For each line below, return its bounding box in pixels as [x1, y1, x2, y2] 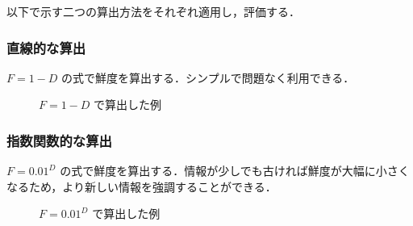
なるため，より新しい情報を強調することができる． [6, 178, 277, 195]
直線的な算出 [6, 37, 86, 57]
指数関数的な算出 [6, 130, 112, 150]
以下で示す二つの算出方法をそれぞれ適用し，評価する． [6, 3, 300, 19]
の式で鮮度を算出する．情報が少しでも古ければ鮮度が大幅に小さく [60, 162, 410, 179]
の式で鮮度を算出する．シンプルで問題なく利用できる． [61, 69, 355, 86]
